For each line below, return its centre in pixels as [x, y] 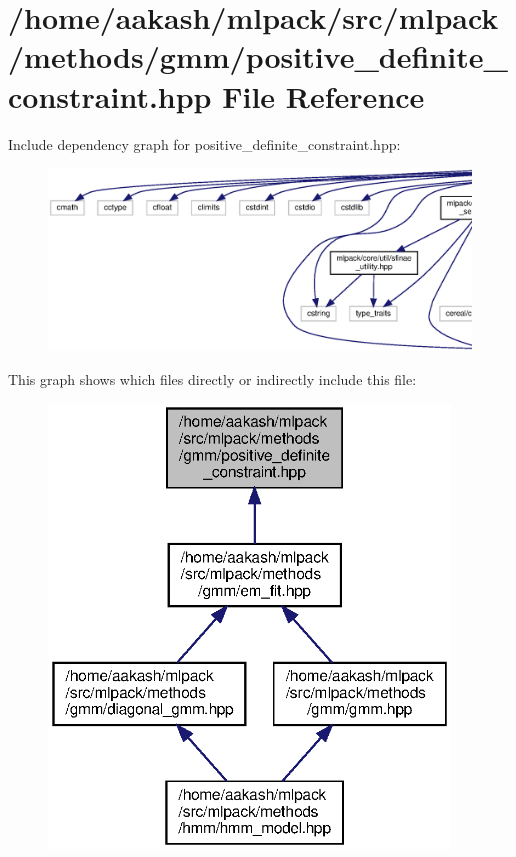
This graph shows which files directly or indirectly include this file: [212, 378]
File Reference [323, 95]
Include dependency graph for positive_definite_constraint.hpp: [204, 143]
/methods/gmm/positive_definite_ [258, 56]
